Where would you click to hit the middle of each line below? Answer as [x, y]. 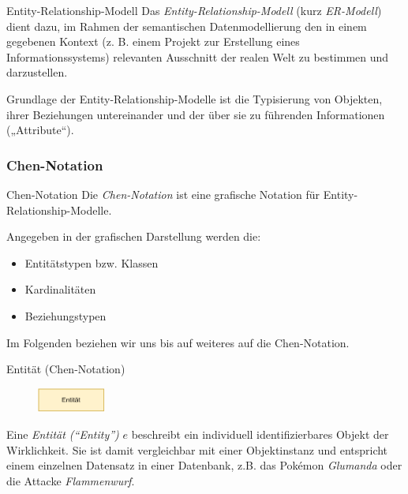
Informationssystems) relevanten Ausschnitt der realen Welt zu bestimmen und [198, 56]
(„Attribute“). [40, 130]
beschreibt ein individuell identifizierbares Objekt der [260, 434]
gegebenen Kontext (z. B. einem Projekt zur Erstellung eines [153, 41]
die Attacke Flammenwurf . [71, 480]
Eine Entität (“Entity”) [63, 434]
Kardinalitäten [60, 289]
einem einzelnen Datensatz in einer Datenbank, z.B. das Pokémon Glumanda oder [204, 465]
